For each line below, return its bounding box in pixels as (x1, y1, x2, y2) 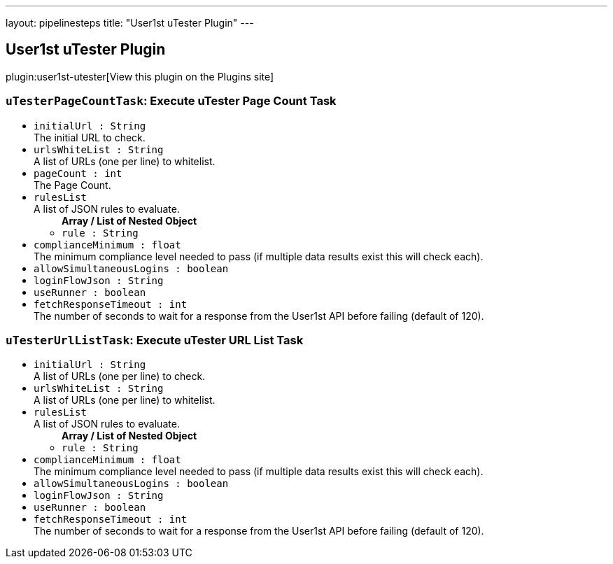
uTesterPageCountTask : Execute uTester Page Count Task (6, 94, 337, 108)
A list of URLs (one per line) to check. (34, 370, 206, 383)
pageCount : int (34, 167, 122, 179)
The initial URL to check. (34, 131, 146, 143)
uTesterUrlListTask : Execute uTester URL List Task (6, 332, 304, 347)
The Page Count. (34, 178, 111, 191)
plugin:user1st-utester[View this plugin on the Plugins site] (6, 70, 274, 83)
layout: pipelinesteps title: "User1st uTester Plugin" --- (6, 17, 254, 29)
